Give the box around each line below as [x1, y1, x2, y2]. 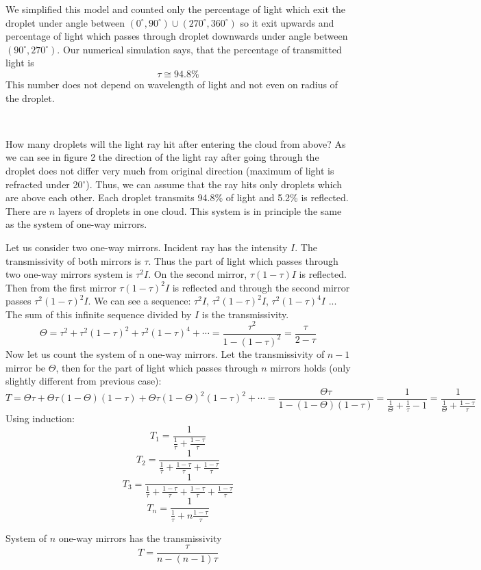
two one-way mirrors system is [5, 267, 133, 281]
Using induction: [5, 411, 75, 425]
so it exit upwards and [240, 15, 334, 29]
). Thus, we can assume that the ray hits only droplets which [86, 177, 343, 191]
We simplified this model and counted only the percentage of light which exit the [5, 2, 346, 16]
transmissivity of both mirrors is [5, 253, 141, 268]
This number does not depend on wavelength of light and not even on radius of [5, 77, 338, 91]
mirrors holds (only [270, 360, 351, 374]
